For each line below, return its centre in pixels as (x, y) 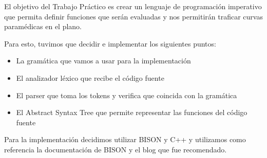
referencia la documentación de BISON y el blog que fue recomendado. (116, 149)
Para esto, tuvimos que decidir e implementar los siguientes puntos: (110, 43)
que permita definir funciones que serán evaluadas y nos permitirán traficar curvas (133, 16)
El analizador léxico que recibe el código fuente (90, 77)
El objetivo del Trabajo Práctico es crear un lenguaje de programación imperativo (133, 6)
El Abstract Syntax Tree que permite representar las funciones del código (132, 112)
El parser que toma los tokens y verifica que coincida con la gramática (127, 95)
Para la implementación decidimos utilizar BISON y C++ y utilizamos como (125, 139)
